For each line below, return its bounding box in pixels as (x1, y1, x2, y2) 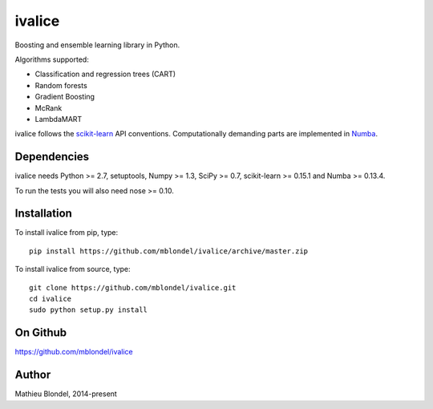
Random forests (34, 80, 87, 90)
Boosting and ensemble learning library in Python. (14, 40, 180, 50)
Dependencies (14, 150, 90, 164)
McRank (34, 103, 63, 112)
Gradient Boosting (34, 92, 95, 102)
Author (14, 368, 51, 382)
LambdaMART (34, 114, 83, 124)
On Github (14, 326, 67, 340)
